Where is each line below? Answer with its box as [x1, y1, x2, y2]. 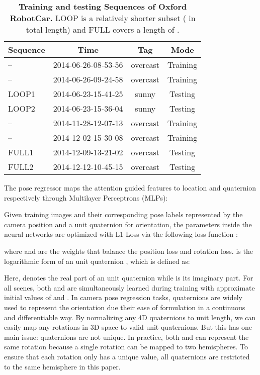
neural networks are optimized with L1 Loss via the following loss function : [4, 229, 238, 239]
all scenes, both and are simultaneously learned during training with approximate [4, 282, 255, 293]
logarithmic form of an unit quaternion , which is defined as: [4, 255, 190, 266]
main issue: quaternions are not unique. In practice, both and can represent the [4, 331, 249, 342]
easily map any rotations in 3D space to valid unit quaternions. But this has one [4, 322, 252, 332]
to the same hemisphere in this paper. [4, 361, 121, 371]
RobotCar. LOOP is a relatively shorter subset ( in [10, 12, 196, 24]
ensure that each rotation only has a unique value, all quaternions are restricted [4, 351, 250, 361]
